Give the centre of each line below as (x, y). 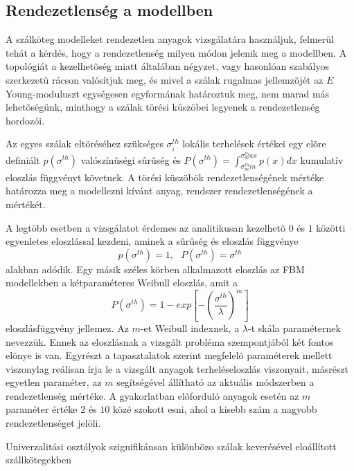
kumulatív (322, 159)
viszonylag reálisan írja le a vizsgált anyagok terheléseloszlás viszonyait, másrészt (177, 368)
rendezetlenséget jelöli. (53, 423)
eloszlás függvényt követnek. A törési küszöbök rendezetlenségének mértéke (165, 177)
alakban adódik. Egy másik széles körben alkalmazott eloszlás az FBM (155, 269)
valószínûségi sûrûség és (131, 159)
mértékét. (26, 204)
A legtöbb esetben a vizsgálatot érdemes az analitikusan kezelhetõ (145, 227)
